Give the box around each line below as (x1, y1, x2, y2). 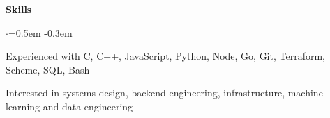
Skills (6, 2, 32, 16)
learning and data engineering (6, 99, 133, 113)
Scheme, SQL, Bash (6, 62, 90, 76)
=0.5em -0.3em (8, 25, 73, 40)
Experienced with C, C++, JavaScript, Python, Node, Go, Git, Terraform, (6, 49, 325, 63)
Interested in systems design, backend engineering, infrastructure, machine (6, 85, 323, 100)
